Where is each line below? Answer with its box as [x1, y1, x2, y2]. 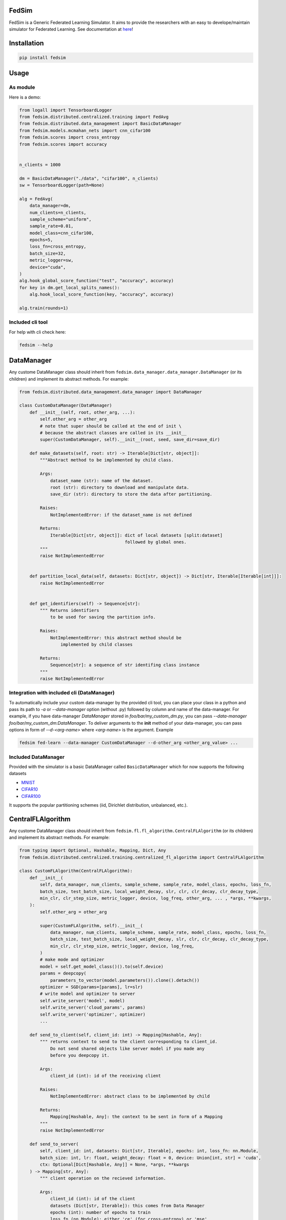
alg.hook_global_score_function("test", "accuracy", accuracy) [19, 278, 174, 284]
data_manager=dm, [29, 203, 71, 208]
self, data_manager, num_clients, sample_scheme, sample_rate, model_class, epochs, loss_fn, [40, 882, 272, 888]
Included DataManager [9, 753, 65, 760]
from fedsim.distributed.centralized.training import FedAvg [19, 114, 169, 120]
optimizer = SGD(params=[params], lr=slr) [40, 984, 143, 990]
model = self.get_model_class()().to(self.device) [40, 964, 163, 969]
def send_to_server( [29, 1141, 79, 1147]
